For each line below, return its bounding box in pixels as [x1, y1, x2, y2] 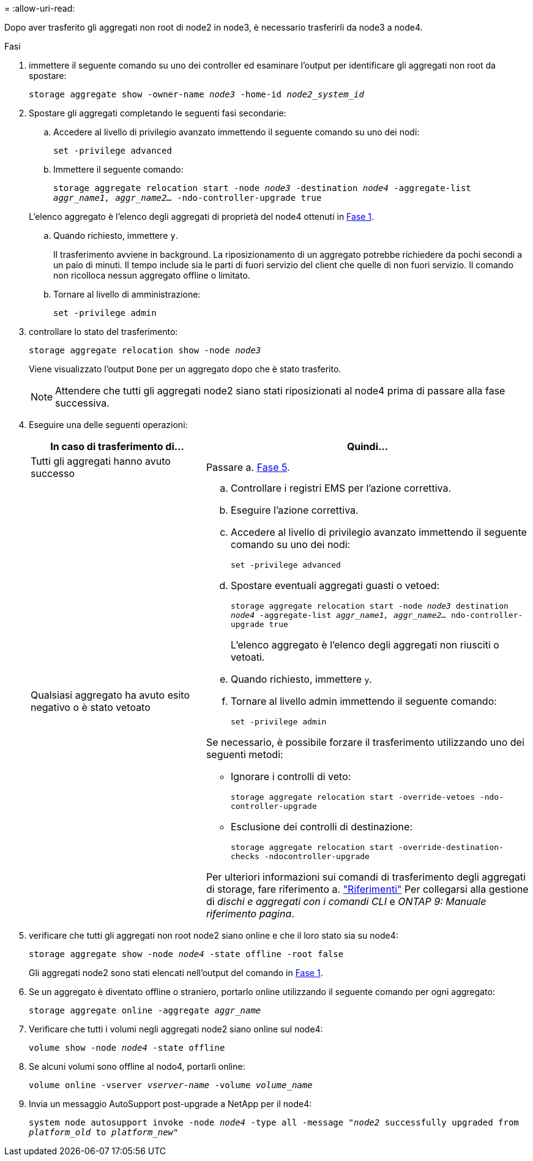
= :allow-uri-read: [4, 3, 75, 13]
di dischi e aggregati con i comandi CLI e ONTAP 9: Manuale [206, 895, 486, 907]
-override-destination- [398, 843, 504, 852]
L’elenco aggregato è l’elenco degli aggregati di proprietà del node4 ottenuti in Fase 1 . [29, 211, 375, 222]
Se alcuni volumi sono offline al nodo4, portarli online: [29, 1061, 245, 1072]
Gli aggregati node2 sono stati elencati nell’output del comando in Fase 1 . [29, 968, 323, 978]
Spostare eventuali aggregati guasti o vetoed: [230, 579, 440, 592]
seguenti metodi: [206, 748, 283, 761]
